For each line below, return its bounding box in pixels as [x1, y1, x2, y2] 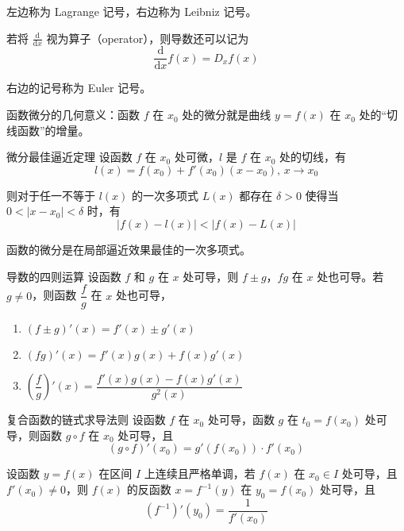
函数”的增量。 [17, 121, 90, 138]
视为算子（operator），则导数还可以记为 [46, 29, 249, 46]
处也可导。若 [317, 267, 384, 284]
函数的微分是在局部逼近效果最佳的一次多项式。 [6, 241, 251, 258]
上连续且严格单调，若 [144, 465, 256, 482]
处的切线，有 [279, 148, 346, 165]
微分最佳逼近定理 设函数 [6, 148, 133, 165]
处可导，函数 [207, 411, 275, 428]
